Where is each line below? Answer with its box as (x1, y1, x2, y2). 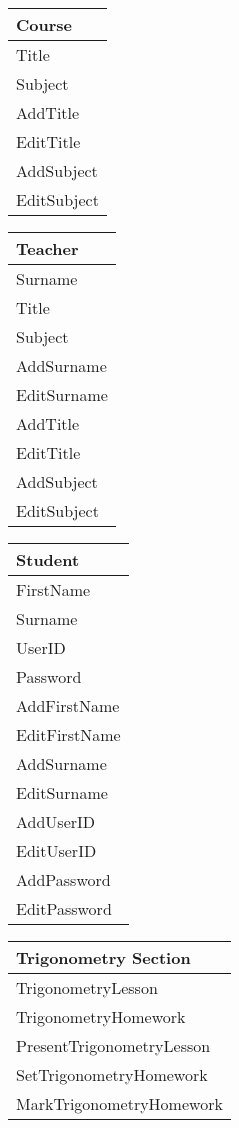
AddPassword (16, 868, 111, 891)
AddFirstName (16, 694, 120, 717)
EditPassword (16, 897, 112, 920)
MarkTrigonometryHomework (16, 1092, 223, 1115)
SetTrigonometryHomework (16, 1063, 208, 1086)
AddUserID (16, 810, 96, 833)
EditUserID (16, 839, 97, 862)
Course (16, 13, 73, 36)
